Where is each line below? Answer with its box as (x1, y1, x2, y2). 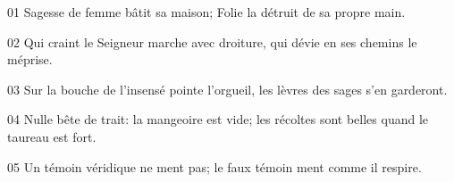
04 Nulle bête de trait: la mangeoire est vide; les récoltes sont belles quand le (7, 110, 429, 128)
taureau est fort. (7, 127, 97, 145)
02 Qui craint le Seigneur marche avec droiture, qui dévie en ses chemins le (7, 32, 417, 51)
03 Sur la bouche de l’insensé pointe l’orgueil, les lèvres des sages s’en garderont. (7, 79, 448, 98)
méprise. (7, 50, 53, 69)
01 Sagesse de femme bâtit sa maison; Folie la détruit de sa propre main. (7, 3, 406, 21)
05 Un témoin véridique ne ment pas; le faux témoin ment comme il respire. (7, 157, 422, 176)
